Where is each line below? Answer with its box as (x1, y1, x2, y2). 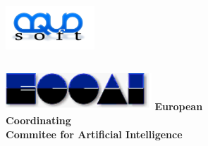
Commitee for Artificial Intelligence (6, 126, 183, 141)
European (154, 99, 203, 114)
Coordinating (6, 112, 71, 127)
